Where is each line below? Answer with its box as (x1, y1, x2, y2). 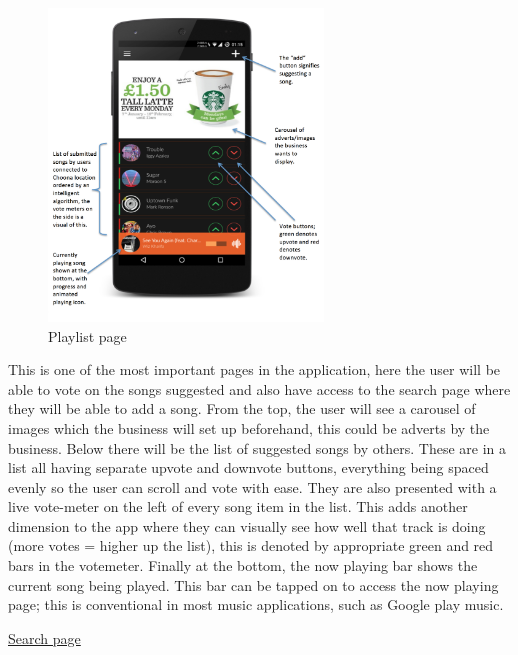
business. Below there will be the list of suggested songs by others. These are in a (8, 437, 507, 458)
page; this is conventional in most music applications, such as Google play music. (8, 594, 504, 615)
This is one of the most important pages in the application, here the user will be (8, 359, 501, 380)
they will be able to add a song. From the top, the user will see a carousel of (8, 398, 476, 419)
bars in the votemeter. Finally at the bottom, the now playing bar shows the (8, 555, 478, 576)
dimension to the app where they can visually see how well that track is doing (8, 515, 486, 536)
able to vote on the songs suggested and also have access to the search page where (8, 378, 511, 399)
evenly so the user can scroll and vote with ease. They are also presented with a (8, 476, 497, 497)
